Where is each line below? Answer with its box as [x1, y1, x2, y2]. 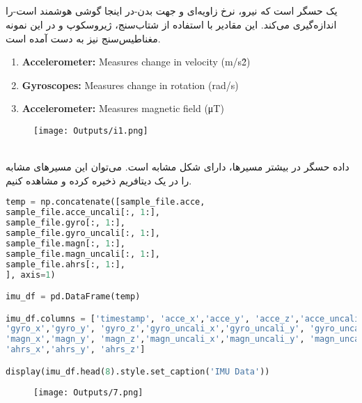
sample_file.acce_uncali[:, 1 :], [6, 207, 160, 218]
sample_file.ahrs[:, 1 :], [6, 259, 125, 269]
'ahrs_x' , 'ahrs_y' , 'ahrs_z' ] [6, 345, 145, 355]
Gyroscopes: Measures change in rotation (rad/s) [22, 77, 239, 92]
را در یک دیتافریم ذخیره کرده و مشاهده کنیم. [6, 173, 192, 187]
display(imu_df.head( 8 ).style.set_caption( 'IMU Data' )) [6, 366, 270, 377]
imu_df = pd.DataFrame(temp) [6, 292, 141, 302]
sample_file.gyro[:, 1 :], [6, 218, 125, 228]
